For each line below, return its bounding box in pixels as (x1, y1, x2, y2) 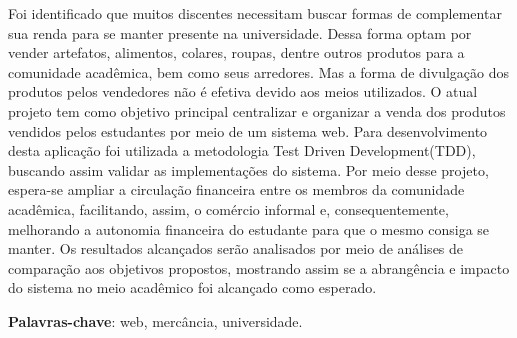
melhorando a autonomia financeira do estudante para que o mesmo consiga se (8, 218, 490, 239)
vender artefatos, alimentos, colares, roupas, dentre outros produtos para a (8, 42, 465, 63)
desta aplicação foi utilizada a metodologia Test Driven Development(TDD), (8, 140, 476, 161)
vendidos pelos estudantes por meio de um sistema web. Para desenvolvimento (8, 120, 488, 141)
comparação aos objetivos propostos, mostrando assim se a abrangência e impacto (8, 257, 510, 278)
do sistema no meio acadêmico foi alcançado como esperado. (8, 277, 377, 298)
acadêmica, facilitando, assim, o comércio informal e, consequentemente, (8, 198, 449, 219)
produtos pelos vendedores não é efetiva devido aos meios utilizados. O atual (8, 81, 478, 102)
